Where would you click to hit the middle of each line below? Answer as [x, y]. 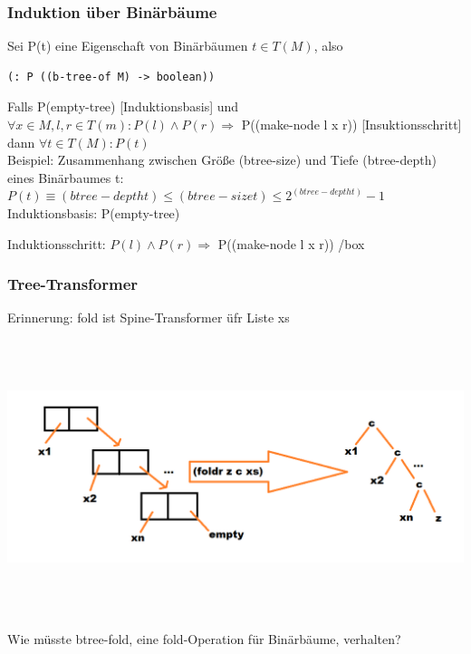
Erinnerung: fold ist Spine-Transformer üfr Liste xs [149, 317]
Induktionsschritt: [57, 243]
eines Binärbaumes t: [66, 177]
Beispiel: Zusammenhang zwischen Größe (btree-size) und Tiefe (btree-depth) [222, 160]
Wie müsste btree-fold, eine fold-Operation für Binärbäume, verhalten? [204, 638]
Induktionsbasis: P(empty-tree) [94, 212]
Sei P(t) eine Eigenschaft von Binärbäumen [128, 46]
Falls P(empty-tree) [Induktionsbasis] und [123, 106]
